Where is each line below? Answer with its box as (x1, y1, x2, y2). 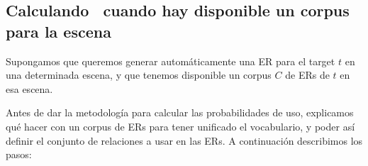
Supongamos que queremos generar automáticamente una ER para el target (6, 53, 335, 68)
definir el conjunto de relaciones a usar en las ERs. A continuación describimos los (6, 133, 363, 148)
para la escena (6, 20, 111, 42)
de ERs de (285, 67, 330, 82)
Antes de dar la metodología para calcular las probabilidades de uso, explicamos (6, 105, 354, 120)
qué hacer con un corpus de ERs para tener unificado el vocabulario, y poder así (6, 118, 355, 133)
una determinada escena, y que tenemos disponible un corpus (6, 67, 272, 82)
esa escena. (6, 81, 53, 96)
